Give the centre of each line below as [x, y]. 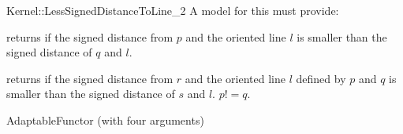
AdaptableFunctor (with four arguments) [105, 120]
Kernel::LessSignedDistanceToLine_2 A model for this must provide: [173, 10]
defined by [321, 78]
